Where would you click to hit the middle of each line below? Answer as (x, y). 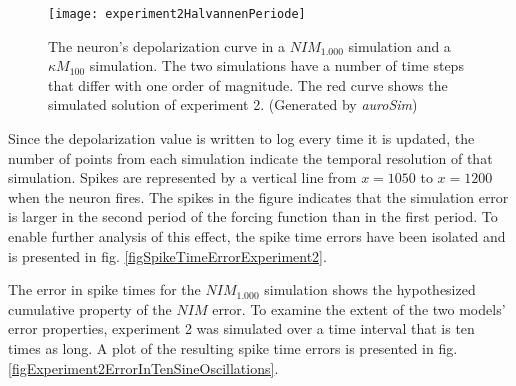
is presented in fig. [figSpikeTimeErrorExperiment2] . (167, 255)
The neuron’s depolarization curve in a (167, 45)
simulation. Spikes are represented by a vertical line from (182, 177)
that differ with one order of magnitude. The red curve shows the (248, 84)
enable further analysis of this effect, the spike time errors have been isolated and (257, 236)
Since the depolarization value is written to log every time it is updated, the (241, 138)
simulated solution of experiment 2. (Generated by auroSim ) (233, 104)
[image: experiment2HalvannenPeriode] (177, 14)
